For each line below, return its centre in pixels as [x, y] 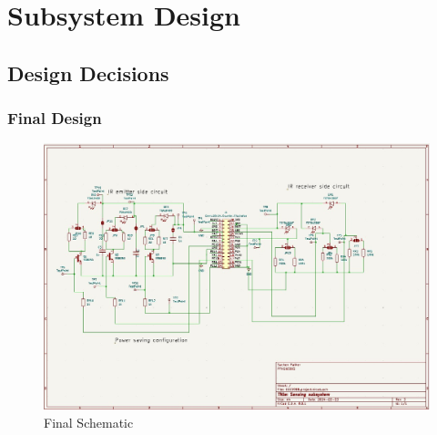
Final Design [55, 118]
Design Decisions [88, 72]
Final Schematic [89, 422]
